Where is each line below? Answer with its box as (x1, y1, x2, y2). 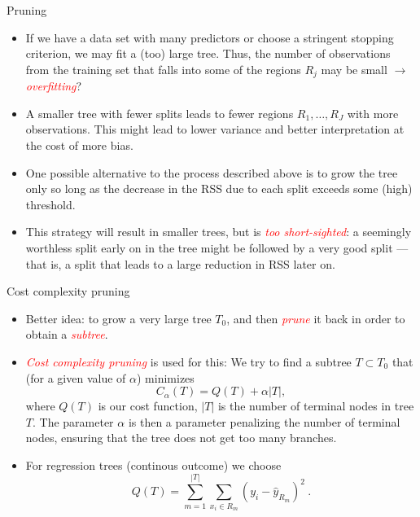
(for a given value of (25, 369, 126, 386)
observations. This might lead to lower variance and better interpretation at (25, 120, 405, 138)
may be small (321, 60, 387, 77)
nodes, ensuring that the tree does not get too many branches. (25, 429, 337, 446)
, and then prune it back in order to (226, 309, 405, 326)
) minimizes (136, 369, 195, 386)
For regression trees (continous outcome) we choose (25, 456, 282, 473)
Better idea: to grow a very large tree (25, 309, 212, 326)
